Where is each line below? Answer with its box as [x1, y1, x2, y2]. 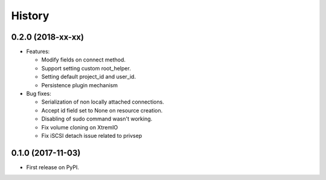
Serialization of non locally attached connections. [41, 98, 164, 105]
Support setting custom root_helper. [41, 64, 131, 72]
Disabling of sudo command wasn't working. [41, 115, 153, 123]
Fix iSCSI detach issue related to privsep [41, 132, 142, 139]
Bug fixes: [26, 90, 51, 98]
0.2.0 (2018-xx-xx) [11, 32, 85, 42]
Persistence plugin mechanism [41, 81, 118, 88]
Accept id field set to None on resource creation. [41, 107, 163, 114]
